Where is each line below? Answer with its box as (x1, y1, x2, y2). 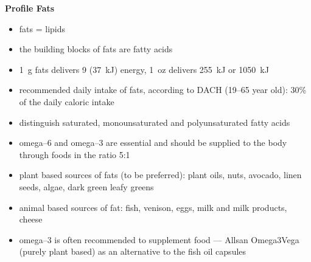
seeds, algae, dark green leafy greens (19, 180, 154, 193)
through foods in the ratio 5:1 (19, 148, 130, 160)
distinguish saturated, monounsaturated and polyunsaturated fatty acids (19, 115, 290, 128)
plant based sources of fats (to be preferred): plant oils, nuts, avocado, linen (19, 168, 302, 181)
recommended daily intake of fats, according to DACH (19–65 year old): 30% (19, 83, 307, 96)
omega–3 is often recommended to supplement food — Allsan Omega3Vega (19, 233, 299, 246)
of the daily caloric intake (19, 95, 114, 108)
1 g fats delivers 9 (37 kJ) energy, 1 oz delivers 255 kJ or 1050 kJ (19, 63, 269, 75)
